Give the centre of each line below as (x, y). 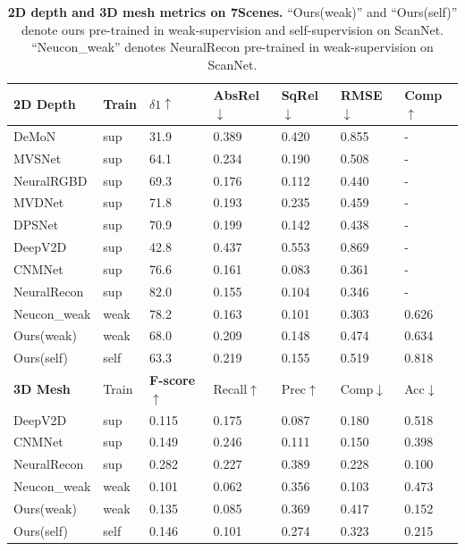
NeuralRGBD (51, 180)
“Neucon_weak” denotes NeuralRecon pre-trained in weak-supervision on (232, 47)
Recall (230, 388)
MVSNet (38, 158)
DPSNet (36, 225)
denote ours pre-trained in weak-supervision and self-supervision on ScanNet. (232, 29)
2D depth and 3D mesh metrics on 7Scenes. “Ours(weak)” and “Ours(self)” (232, 12)
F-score (173, 380)
